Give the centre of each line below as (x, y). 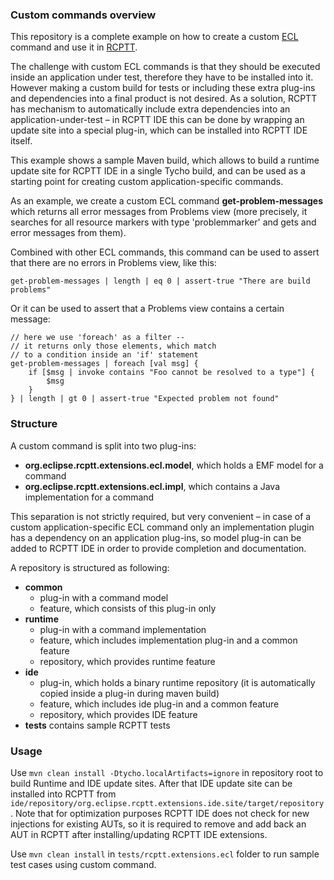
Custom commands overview (83, 15)
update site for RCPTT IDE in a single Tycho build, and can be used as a (158, 171)
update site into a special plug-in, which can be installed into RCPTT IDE (159, 130)
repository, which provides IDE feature (118, 714)
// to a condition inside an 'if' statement (104, 355)
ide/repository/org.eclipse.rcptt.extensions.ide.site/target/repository (167, 803)
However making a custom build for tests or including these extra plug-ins (163, 88)
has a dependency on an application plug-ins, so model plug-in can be (156, 537)
